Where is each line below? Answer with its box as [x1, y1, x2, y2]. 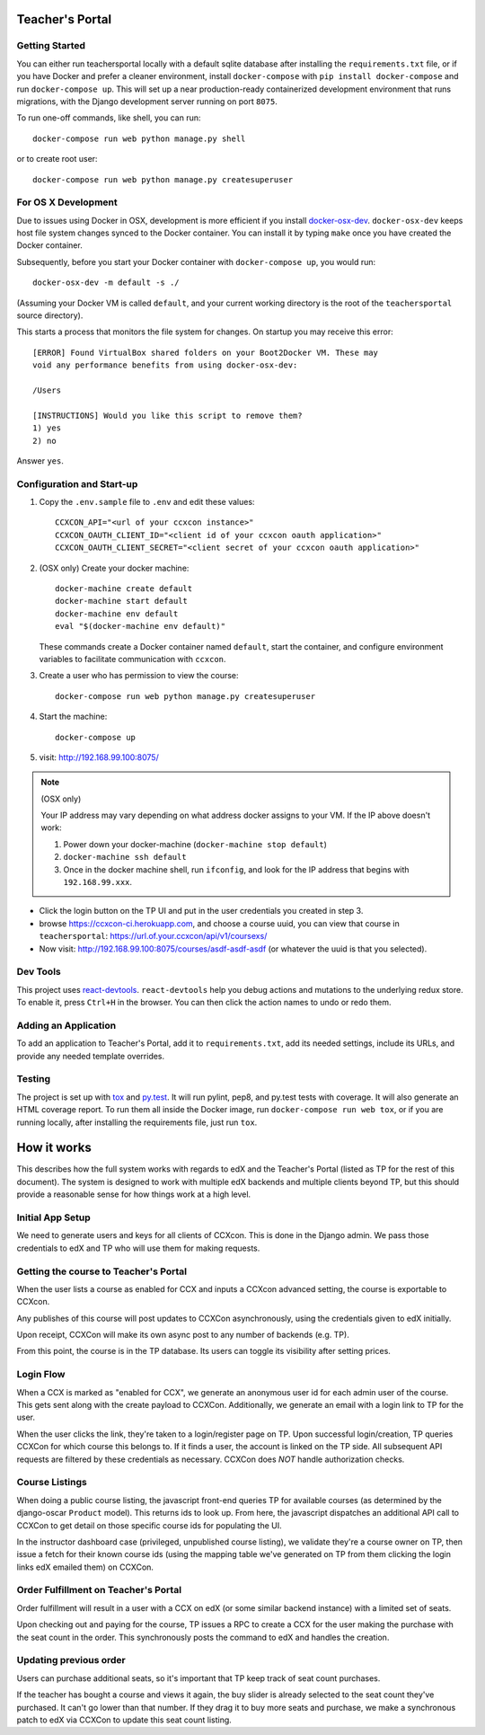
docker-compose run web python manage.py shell [32, 133, 246, 144]
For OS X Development [16, 196, 118, 208]
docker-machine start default [55, 596, 189, 606]
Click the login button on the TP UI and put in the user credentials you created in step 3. [39, 906, 364, 916]
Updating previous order [16, 1654, 126, 1667]
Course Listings [16, 1476, 87, 1489]
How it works [16, 1140, 92, 1155]
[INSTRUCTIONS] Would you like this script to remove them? [32, 410, 303, 420]
